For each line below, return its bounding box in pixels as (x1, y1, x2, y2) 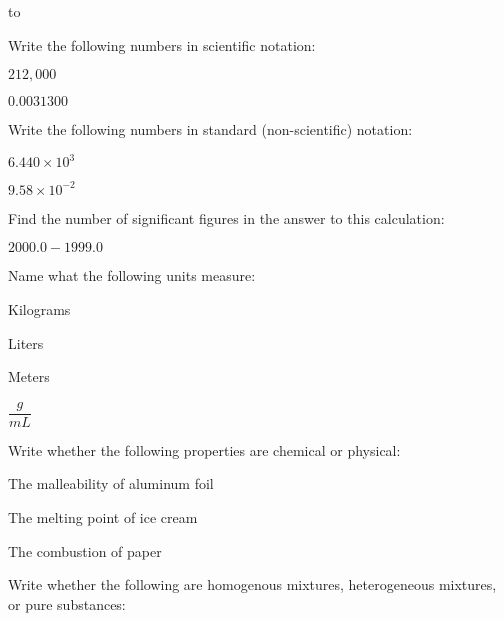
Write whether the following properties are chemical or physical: (8, 439, 401, 460)
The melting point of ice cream (8, 507, 198, 527)
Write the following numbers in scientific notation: (8, 34, 316, 55)
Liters (8, 332, 44, 353)
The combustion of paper (8, 540, 162, 561)
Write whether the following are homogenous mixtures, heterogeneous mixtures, (8, 574, 497, 595)
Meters (8, 366, 50, 387)
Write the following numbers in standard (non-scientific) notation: (8, 119, 413, 140)
